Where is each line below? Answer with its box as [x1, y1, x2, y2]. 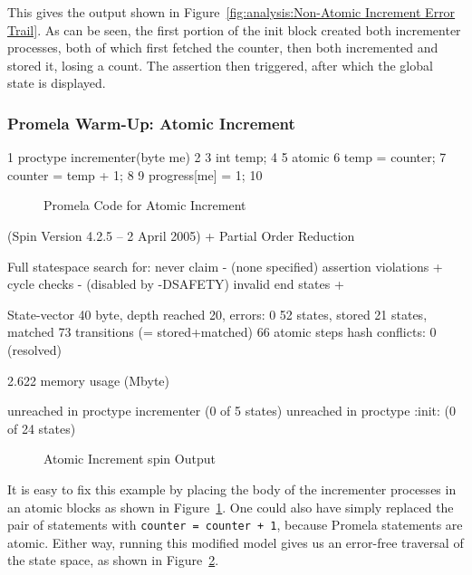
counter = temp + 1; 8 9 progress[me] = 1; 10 [7, 165, 263, 184]
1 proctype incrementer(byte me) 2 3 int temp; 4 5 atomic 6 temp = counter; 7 [7, 148, 447, 167]
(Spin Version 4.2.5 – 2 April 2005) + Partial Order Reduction [7, 225, 355, 244]
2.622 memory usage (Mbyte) [7, 370, 169, 389]
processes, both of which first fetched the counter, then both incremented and [7, 38, 438, 57]
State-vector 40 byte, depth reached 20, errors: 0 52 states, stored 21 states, [7, 304, 428, 323]
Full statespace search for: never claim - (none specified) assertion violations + [7, 256, 443, 275]
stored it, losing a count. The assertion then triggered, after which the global [7, 55, 433, 74]
